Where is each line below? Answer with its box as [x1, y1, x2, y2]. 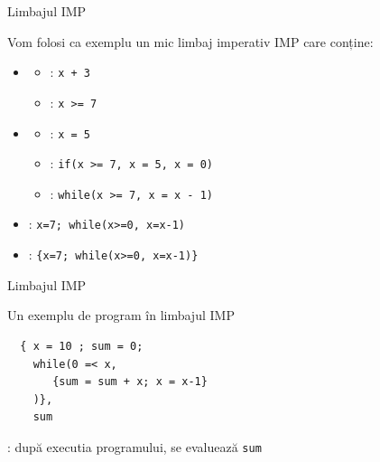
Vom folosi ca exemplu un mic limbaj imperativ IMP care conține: [7, 32, 374, 51]
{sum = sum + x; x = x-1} [52, 375, 208, 389]
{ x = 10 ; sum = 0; [20, 339, 144, 353]
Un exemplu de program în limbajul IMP [7, 306, 235, 325]
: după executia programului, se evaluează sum [7, 437, 262, 456]
